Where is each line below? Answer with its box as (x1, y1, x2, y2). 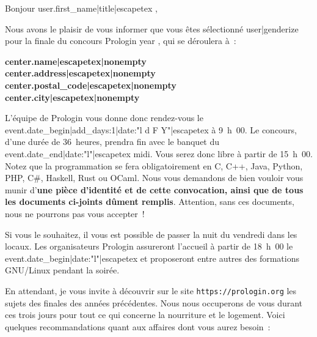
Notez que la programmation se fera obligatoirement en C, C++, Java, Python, (5, 159, 303, 172)
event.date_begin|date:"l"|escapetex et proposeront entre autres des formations (5, 251, 299, 264)
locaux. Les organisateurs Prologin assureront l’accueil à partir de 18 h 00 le (5, 240, 293, 253)
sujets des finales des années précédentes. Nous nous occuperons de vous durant (5, 296, 303, 309)
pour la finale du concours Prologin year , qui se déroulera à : (5, 34, 236, 47)
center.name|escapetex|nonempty (5, 54, 147, 67)
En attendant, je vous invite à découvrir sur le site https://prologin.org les (5, 284, 297, 297)
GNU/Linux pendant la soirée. (5, 264, 120, 276)
